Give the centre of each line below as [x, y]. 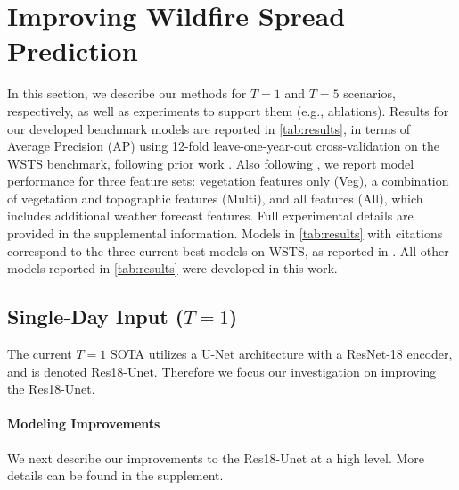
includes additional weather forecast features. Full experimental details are [210, 216]
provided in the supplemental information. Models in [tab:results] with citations [225, 233]
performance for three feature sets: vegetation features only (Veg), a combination [228, 181]
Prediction [73, 50]
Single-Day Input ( [96, 316]
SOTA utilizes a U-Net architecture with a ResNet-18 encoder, [281, 354]
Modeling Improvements [84, 424]
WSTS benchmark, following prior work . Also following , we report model [211, 163]
